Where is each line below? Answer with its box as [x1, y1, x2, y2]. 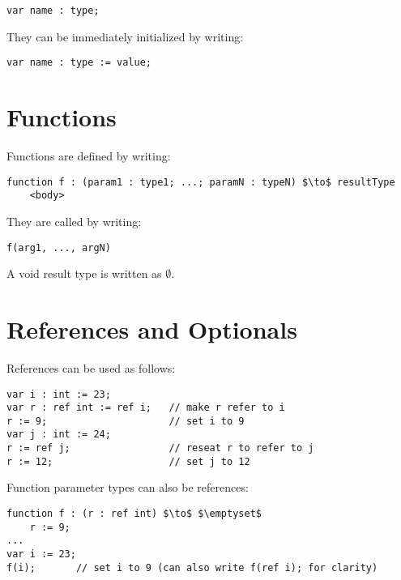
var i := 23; [6, 548, 76, 560]
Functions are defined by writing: [6, 147, 171, 164]
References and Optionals [6, 312, 297, 345]
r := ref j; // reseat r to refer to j [6, 442, 314, 454]
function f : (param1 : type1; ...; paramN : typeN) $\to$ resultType [6, 176, 395, 188]
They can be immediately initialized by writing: [6, 28, 244, 45]
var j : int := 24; [6, 429, 111, 441]
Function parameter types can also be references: [6, 479, 249, 496]
